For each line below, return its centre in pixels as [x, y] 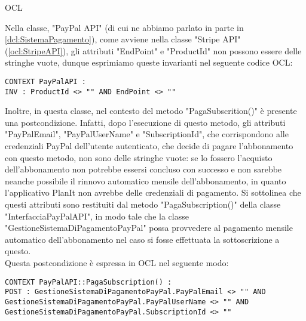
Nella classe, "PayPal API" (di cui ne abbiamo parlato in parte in [124, 27]
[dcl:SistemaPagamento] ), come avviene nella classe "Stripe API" [123, 39]
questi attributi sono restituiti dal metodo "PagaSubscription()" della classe [143, 204]
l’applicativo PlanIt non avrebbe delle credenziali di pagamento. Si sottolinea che [153, 192]
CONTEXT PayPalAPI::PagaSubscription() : [88, 282]
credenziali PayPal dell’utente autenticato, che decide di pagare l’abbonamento [149, 146]
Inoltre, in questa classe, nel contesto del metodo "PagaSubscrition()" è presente [151, 111]
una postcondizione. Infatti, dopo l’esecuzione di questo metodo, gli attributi [145, 122]
